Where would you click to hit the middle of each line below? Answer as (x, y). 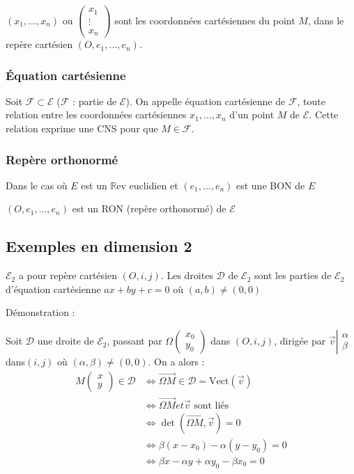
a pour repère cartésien (68, 275)
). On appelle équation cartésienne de (206, 101)
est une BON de (270, 185)
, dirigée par (300, 341)
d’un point (252, 114)
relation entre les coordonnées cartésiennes (96, 114)
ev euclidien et (147, 185)
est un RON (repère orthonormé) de (149, 208)
